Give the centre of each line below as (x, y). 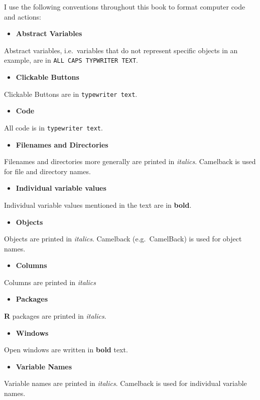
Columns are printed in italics (50, 282)
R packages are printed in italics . (55, 316)
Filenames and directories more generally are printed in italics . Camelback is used (130, 161)
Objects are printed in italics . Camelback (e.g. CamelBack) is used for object (123, 239)
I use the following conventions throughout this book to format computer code (125, 7)
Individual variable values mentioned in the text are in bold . (98, 205)
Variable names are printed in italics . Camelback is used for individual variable (125, 383)
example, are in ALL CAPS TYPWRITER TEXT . (71, 60)
